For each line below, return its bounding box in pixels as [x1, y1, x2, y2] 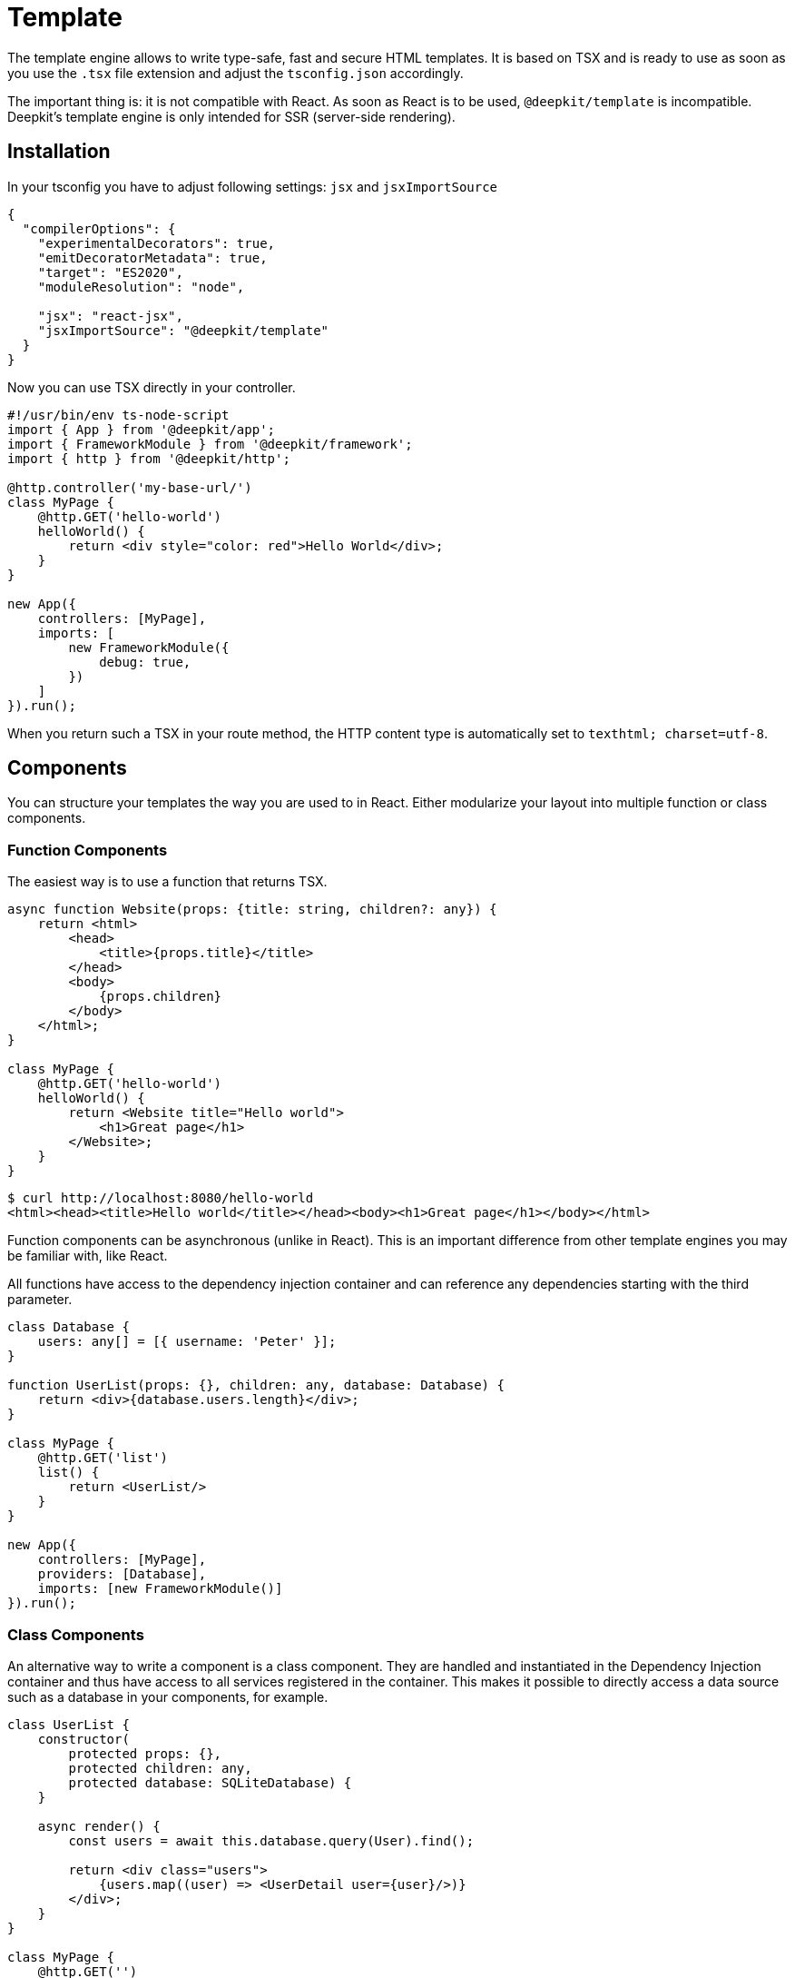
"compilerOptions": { [22, 221, 176, 236]
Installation [7, 140, 111, 163]
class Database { [7, 1320, 130, 1335]
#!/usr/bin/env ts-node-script [7, 407, 230, 422]
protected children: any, [68, 1760, 252, 1775]
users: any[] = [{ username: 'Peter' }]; [37, 1334, 337, 1350]
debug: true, [99, 654, 191, 669]
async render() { [37, 1818, 161, 1834]
